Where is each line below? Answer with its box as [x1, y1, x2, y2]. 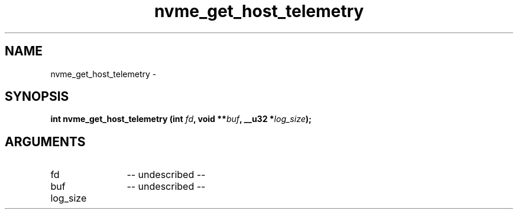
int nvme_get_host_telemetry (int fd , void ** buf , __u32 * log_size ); [50, 114, 312, 124]
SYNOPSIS [5, 89, 69, 104]
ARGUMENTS [5, 134, 86, 149]
